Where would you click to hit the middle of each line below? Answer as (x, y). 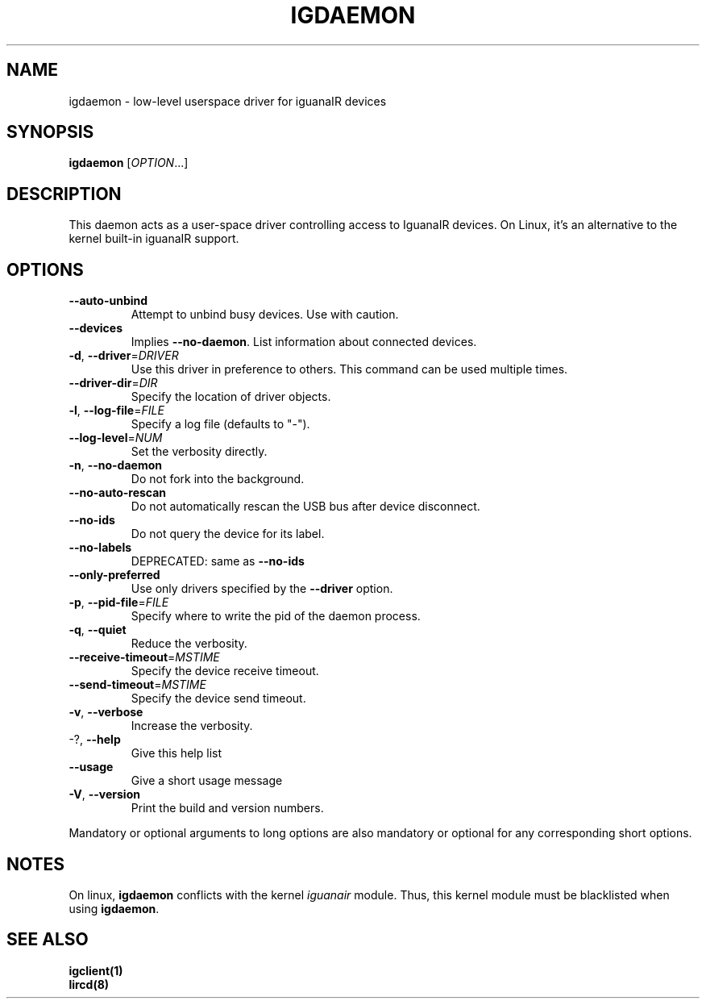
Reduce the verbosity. (189, 644)
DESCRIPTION (64, 194)
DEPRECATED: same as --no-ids (218, 561)
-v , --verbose (106, 712)
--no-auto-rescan (118, 493)
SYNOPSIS (50, 132)
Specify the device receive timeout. (225, 671)
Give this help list (176, 753)
